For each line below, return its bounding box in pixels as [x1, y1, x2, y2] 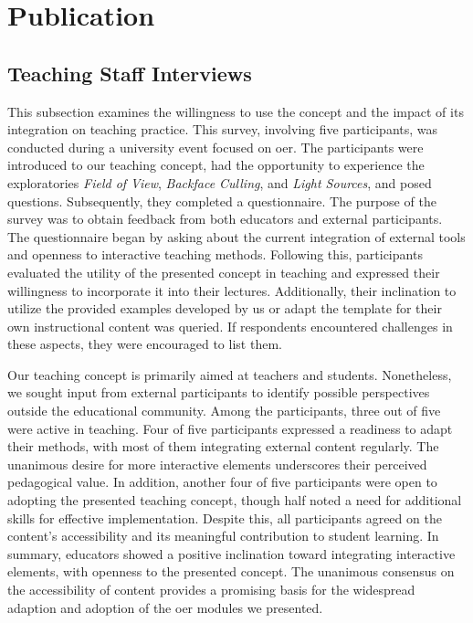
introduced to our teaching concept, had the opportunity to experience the [7, 155, 425, 174]
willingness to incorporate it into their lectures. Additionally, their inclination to [7, 280, 457, 300]
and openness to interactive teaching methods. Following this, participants [7, 245, 423, 264]
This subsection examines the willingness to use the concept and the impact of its [7, 101, 464, 121]
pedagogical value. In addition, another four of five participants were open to [7, 472, 437, 491]
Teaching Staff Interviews [7, 58, 252, 87]
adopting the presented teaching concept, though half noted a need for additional [7, 491, 462, 510]
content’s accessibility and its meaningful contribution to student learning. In [7, 526, 439, 545]
